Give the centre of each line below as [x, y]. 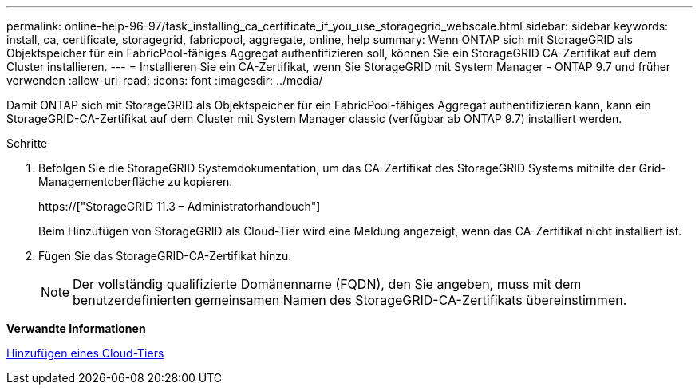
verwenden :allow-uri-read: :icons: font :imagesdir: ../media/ [165, 80]
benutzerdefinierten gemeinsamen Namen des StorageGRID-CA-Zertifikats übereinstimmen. [350, 300]
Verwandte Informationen [76, 328]
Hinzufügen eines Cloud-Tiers [85, 353]
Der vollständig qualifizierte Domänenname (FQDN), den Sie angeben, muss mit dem [327, 284]
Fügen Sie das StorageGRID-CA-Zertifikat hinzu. [165, 256]
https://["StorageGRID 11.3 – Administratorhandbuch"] [180, 206]
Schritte [27, 143]
